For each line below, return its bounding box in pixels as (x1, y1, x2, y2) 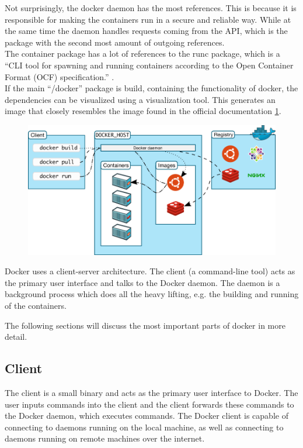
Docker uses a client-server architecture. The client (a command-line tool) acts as (5, 265, 295, 277)
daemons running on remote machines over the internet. (5, 432, 205, 444)
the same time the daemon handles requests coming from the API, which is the (5, 25, 288, 37)
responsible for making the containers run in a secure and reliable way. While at (5, 13, 291, 25)
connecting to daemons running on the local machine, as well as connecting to (5, 421, 284, 433)
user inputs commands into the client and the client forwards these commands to (5, 398, 294, 410)
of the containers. (5, 299, 67, 311)
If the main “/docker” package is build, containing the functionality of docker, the (5, 82, 298, 94)
